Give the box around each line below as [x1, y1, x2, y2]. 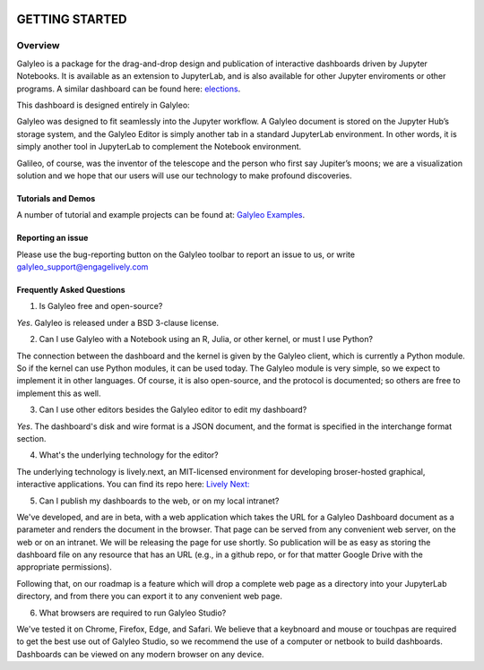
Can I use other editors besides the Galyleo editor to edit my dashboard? [39, 404, 307, 416]
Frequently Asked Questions [16, 285, 125, 296]
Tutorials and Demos [16, 193, 96, 203]
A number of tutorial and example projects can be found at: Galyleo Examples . [16, 210, 306, 220]
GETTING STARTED [16, 12, 127, 27]
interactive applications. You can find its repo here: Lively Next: [16, 479, 250, 490]
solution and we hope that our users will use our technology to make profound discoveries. [16, 170, 353, 181]
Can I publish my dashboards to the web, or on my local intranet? [39, 495, 280, 506]
